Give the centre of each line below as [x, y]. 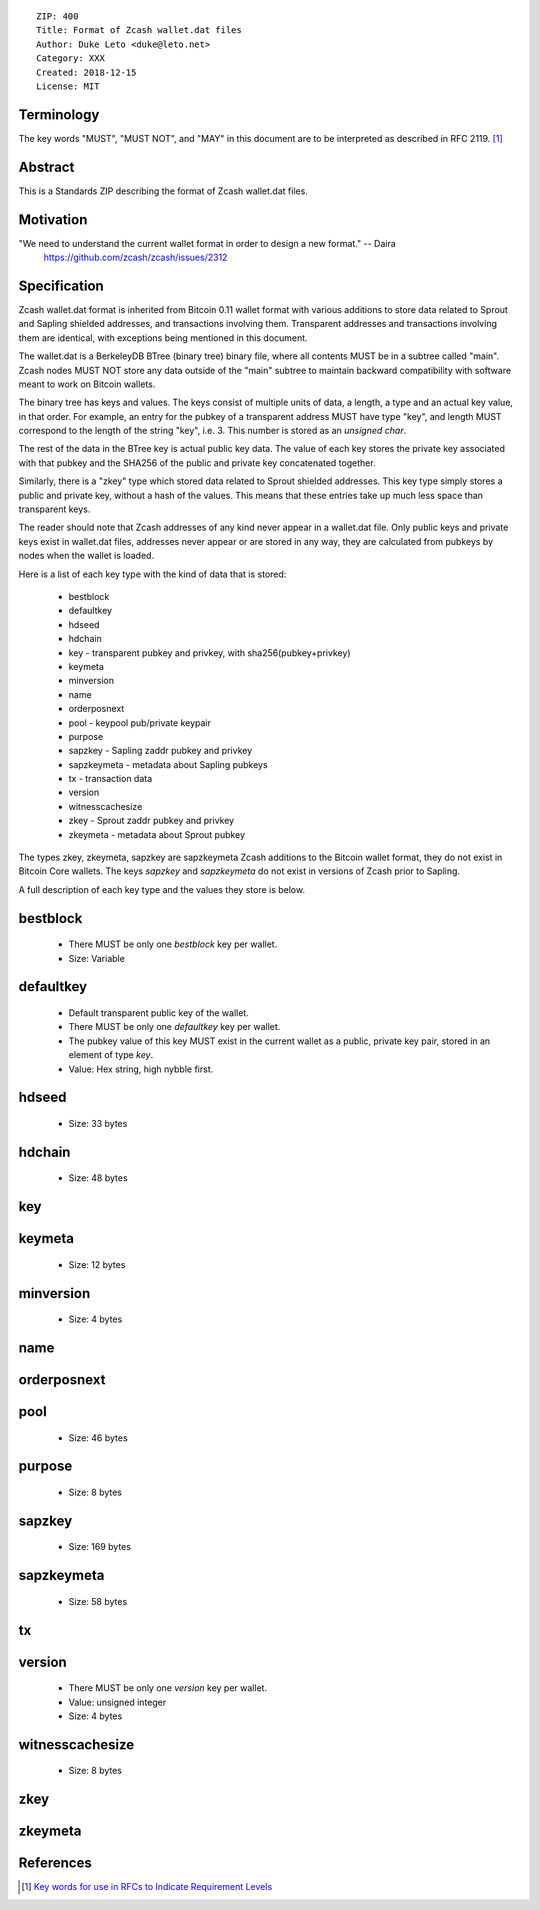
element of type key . [111, 1055]
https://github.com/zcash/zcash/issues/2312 [135, 257]
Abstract [46, 166]
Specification [61, 285]
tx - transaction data [110, 779]
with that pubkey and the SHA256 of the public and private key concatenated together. [197, 462]
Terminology [59, 114]
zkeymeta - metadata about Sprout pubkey [156, 834]
